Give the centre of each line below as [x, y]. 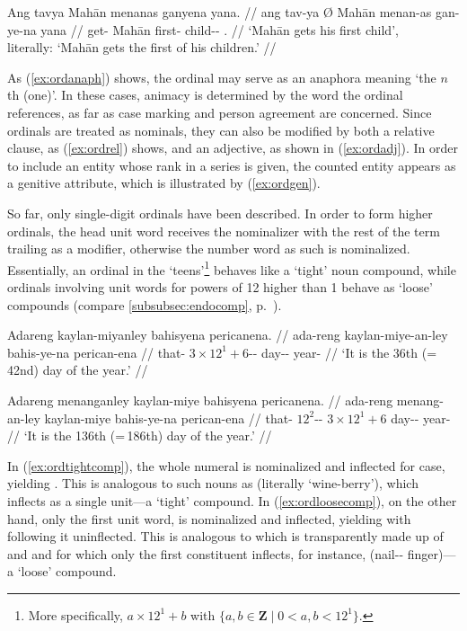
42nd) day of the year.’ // [78, 370]
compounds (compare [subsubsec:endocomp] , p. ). [145, 304]
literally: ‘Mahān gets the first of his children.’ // [142, 47]
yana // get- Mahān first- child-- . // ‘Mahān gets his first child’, [220, 29]
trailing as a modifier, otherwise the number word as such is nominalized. [209, 249]
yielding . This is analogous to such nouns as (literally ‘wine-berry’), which [213, 483]
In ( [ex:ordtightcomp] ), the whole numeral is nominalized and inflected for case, [226, 465]
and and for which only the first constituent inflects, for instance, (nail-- [206, 553]
